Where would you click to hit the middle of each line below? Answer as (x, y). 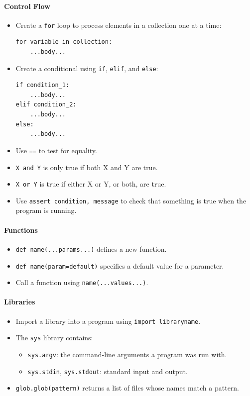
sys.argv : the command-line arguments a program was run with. (127, 354)
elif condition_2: (46, 105)
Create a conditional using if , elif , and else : (87, 68)
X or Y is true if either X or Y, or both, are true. (91, 184)
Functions (21, 230)
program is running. (46, 210)
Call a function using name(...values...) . (82, 282)
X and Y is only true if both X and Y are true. (87, 167)
